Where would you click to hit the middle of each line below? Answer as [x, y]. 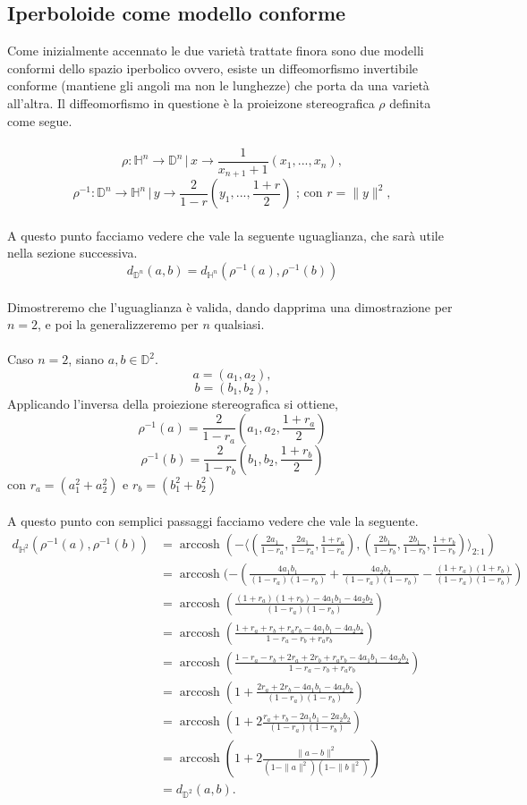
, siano [86, 359]
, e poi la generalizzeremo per [118, 324]
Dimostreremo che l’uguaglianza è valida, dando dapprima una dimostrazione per [230, 306]
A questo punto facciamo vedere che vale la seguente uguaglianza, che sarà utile [225, 235]
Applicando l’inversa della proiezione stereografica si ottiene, [173, 404]
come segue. [40, 120]
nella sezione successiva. [72, 253]
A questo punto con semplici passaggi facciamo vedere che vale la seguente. [213, 521]
